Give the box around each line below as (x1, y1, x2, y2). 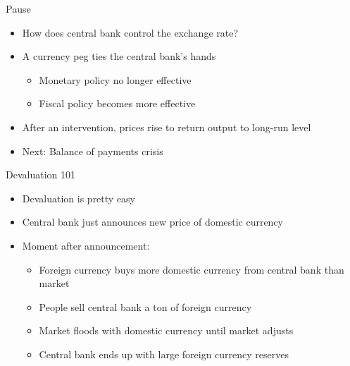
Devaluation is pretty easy (22, 190, 136, 205)
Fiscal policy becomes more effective (39, 96, 196, 111)
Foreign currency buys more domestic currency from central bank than (39, 262, 344, 276)
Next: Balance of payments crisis (22, 143, 163, 158)
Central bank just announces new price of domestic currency (22, 214, 284, 229)
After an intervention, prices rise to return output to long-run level (22, 119, 311, 134)
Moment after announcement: (22, 238, 150, 252)
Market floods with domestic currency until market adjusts (39, 323, 294, 338)
